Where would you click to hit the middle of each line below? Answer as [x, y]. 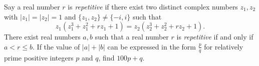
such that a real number [132, 37]
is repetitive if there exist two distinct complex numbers [153, 6]
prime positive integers [39, 57]
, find [106, 57]
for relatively [224, 46]
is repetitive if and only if [215, 37]
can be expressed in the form [152, 46]
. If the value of [56, 46]
